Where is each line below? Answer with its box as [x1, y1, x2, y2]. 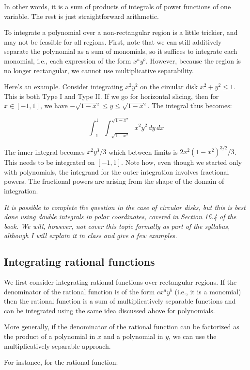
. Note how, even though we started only [121, 157, 242, 167]
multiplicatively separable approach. [4, 340, 111, 351]
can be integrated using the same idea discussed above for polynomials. [4, 305, 215, 315]
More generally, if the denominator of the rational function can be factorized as [4, 322, 239, 332]
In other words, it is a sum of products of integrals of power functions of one [4, 1, 231, 11]
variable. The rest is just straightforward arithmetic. [4, 11, 159, 21]
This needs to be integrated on [4, 157, 95, 167]
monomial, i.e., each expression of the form [4, 55, 131, 65]
